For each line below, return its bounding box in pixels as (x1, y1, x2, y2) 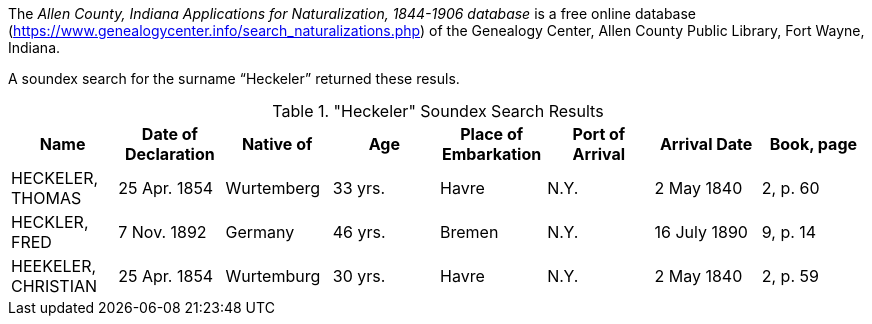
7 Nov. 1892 (118, 222, 207, 242)
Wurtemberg (225, 178, 321, 198)
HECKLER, (11, 212, 89, 232)
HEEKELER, (11, 256, 97, 276)
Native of (241, 134, 313, 154)
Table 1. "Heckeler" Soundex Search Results (272, 101, 604, 121)
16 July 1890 (654, 222, 748, 242)
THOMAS (11, 188, 82, 208)
